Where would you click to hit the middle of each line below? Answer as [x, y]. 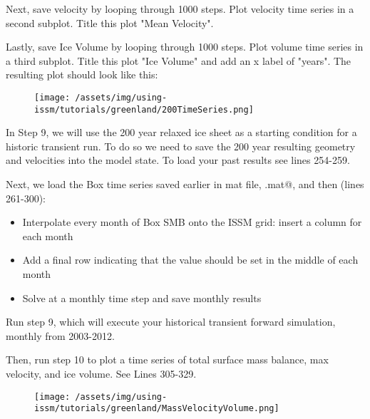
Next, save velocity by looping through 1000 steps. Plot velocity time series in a [180, 9]
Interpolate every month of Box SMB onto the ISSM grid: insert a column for [192, 222]
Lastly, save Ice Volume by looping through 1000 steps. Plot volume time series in [185, 47]
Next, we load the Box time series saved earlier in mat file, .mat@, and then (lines [185, 184]
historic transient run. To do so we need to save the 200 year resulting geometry [181, 146]
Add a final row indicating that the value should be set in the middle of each [190, 260]
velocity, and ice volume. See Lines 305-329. [101, 373]
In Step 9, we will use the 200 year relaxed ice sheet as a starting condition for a [181, 132]
